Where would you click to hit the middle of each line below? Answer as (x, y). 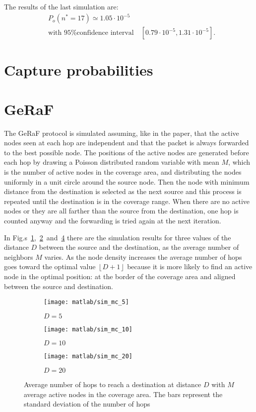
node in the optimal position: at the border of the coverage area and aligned (120, 276)
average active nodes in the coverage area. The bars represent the (123, 394)
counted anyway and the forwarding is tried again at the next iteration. (113, 220)
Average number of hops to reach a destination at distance (113, 384)
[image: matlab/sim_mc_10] (88, 329)
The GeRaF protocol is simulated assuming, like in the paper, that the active (122, 133)
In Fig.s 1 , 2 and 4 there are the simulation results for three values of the (118, 237)
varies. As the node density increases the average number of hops (143, 257)
